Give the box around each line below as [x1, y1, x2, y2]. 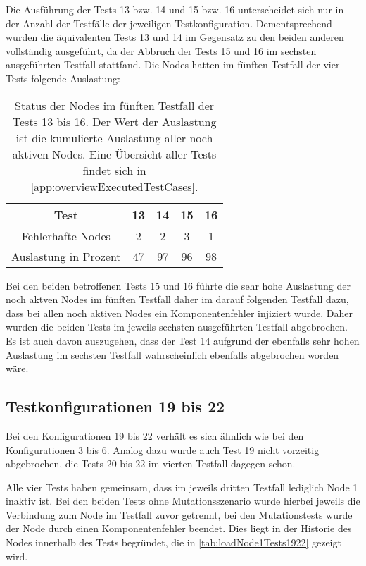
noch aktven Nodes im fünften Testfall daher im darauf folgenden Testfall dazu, [6, 292, 349, 307]
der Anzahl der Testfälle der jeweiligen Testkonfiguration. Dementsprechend [6, 16, 332, 30]
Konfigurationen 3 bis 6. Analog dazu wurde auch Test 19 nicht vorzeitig [6, 442, 320, 457]
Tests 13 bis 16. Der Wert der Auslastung [12, 113, 217, 130]
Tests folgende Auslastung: [6, 70, 120, 85]
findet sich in [82, 161, 146, 178]
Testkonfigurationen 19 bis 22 [6, 395, 225, 417]
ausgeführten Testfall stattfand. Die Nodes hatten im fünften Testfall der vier [6, 57, 340, 72]
